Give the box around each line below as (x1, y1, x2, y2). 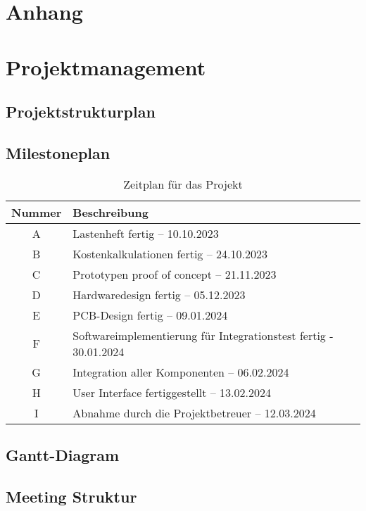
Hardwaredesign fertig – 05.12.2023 (72, 286, 246, 303)
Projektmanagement (6, 52, 206, 81)
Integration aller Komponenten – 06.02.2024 (72, 363, 289, 380)
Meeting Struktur (6, 485, 137, 507)
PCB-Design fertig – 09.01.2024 (72, 306, 228, 323)
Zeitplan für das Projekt (123, 175, 243, 192)
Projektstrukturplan (6, 101, 156, 122)
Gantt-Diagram (6, 444, 120, 466)
